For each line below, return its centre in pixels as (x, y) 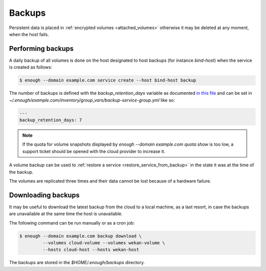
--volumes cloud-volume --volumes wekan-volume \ (104, 243)
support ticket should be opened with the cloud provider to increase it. (94, 151)
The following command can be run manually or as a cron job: (72, 223)
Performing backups (41, 49)
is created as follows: (31, 67)
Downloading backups (44, 195)
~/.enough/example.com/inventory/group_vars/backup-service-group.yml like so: (92, 100)
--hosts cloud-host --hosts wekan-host (91, 250)
